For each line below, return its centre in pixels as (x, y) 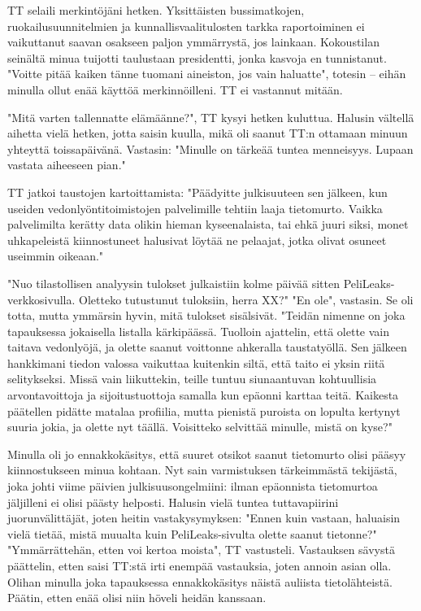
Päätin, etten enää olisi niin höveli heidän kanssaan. (137, 598)
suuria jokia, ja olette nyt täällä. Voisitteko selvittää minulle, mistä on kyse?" (200, 427)
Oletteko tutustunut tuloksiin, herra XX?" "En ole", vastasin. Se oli (246, 299)
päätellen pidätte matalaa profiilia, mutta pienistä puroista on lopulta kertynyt (204, 410)
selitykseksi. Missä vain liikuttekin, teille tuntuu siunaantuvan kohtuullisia (192, 379)
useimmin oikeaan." (56, 256)
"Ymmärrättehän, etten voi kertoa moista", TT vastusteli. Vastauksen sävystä (201, 550)
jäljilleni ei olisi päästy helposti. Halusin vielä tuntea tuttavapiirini (173, 502)
